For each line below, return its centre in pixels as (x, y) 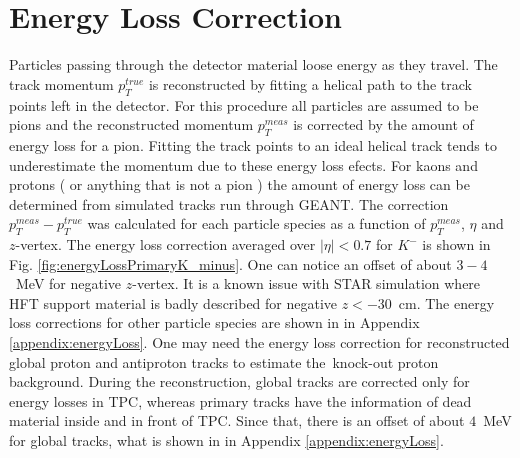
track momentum (61, 83)
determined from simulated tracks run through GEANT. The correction (229, 203)
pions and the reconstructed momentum (131, 124)
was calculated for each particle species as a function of (256, 223)
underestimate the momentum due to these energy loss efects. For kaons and (243, 164)
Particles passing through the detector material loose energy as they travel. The (253, 64)
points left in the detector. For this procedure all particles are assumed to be (244, 104)
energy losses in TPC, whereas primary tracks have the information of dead (240, 400)
